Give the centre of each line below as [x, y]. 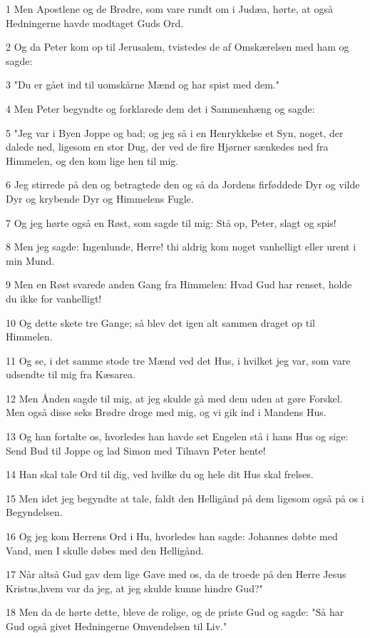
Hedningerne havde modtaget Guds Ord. [95, 22]
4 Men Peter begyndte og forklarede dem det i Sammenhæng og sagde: [160, 108]
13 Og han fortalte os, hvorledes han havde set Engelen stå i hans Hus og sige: [177, 436]
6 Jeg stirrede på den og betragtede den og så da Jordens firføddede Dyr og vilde [183, 184]
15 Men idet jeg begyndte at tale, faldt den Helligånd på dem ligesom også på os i [185, 498]
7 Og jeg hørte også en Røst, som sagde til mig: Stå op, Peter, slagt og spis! [171, 222]
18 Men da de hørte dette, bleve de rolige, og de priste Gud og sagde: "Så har [175, 612]
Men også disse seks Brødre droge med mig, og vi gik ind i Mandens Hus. [166, 412]
